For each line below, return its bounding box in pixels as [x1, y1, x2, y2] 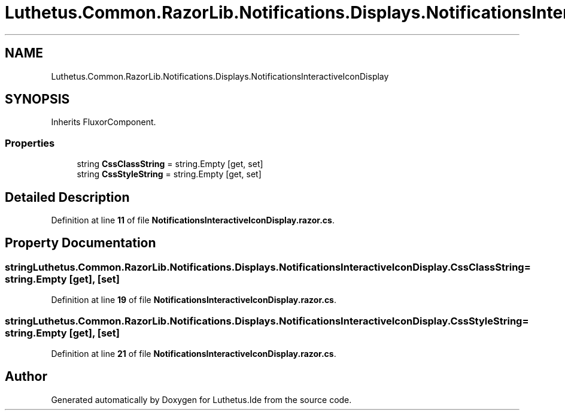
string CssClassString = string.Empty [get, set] [77, 159, 263, 169]
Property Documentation [5, 235, 156, 251]
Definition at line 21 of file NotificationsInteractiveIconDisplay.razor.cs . [51, 349, 336, 359]
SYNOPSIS [5, 92, 70, 107]
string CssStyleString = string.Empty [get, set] [77, 169, 262, 180]
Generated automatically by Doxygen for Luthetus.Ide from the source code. [51, 394, 352, 405]
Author [5, 369, 47, 384]
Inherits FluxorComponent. [51, 117, 156, 128]
